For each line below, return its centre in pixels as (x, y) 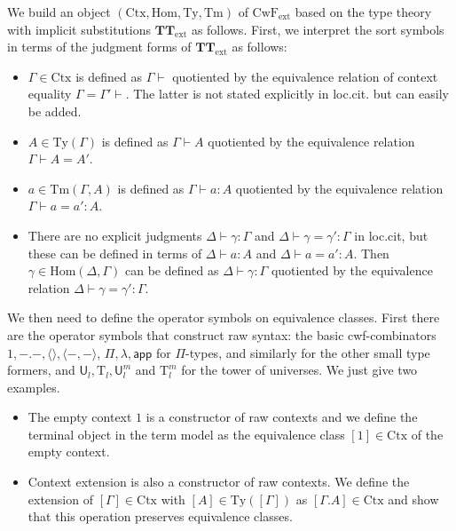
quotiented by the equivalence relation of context (305, 76)
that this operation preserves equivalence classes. (160, 516)
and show (413, 499)
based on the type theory (363, 12)
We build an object (59, 12)
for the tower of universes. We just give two (299, 370)
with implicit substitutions (79, 29)
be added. (55, 111)
